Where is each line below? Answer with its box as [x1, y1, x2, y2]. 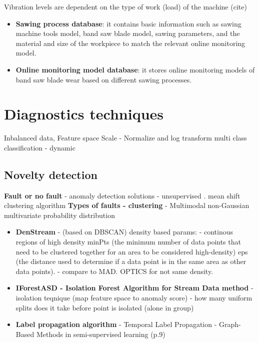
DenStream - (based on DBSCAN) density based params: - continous [15, 226, 233, 237]
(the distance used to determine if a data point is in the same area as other [15, 256, 246, 266]
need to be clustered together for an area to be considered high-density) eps [15, 246, 248, 256]
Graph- [219, 319, 241, 329]
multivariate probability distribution [4, 209, 115, 220]
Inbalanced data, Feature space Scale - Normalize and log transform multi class [4, 132, 247, 143]
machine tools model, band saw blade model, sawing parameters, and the [15, 28, 240, 38]
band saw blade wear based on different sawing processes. [15, 74, 192, 84]
